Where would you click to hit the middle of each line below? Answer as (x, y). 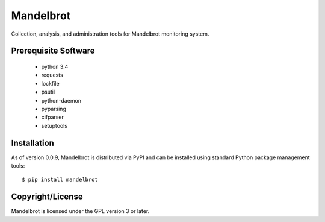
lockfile (50, 83)
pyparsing (54, 109)
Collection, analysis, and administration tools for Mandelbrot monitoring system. (110, 34)
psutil (48, 92)
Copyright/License (47, 197)
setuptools (54, 125)
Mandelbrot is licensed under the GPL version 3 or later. (80, 211)
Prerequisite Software (53, 51)
